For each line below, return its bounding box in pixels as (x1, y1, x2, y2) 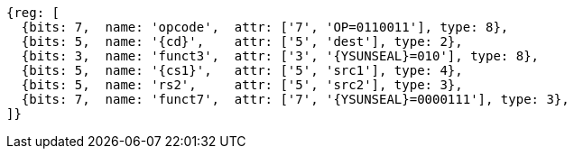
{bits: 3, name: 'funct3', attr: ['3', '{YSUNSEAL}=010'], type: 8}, (21, 49, 540, 63)
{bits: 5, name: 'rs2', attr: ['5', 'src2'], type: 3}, (21, 78, 463, 92)
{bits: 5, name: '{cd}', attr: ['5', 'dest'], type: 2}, (21, 34, 463, 49)
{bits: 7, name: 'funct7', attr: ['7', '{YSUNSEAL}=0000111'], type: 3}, (21, 92, 569, 106)
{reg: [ (6, 5, 60, 20)
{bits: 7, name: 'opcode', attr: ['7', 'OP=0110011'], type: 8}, (21, 20, 509, 34)
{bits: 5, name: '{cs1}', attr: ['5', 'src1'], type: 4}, (21, 63, 463, 78)
